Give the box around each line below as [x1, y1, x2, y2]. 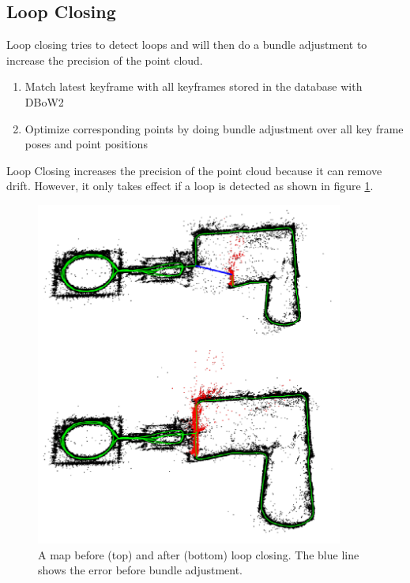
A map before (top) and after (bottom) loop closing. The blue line [38, 546, 359, 562]
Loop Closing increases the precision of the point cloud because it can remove [6, 162, 382, 178]
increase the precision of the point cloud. [6, 51, 203, 68]
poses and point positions [24, 136, 148, 152]
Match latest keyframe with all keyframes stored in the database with [24, 78, 363, 95]
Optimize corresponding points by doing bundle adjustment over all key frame [24, 120, 404, 136]
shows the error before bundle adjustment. [38, 562, 243, 578]
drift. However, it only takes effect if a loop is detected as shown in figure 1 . [6, 178, 374, 194]
